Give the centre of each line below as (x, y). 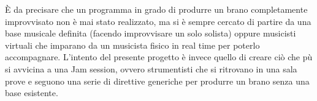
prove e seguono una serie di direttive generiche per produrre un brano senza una (157, 81)
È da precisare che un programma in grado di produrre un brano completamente (156, 9)
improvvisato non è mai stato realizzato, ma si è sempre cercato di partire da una (158, 21)
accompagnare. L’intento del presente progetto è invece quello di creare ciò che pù (159, 57)
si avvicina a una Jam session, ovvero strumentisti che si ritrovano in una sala (151, 68)
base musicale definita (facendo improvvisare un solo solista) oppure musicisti (151, 33)
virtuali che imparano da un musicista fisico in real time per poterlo (132, 45)
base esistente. (32, 93)
